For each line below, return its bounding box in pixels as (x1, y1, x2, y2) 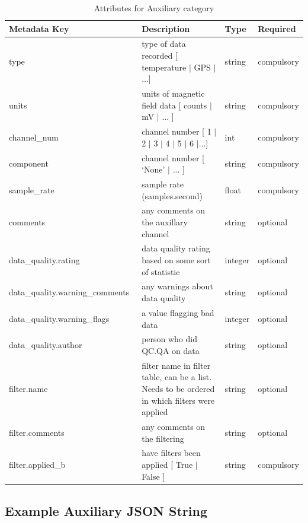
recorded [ (142, 49, 178, 62)
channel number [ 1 (142, 125, 211, 138)
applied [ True (142, 458, 193, 471)
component (9, 157, 49, 170)
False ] (142, 470, 165, 482)
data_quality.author (9, 339, 82, 351)
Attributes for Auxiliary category (94, 2, 214, 14)
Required (258, 22, 296, 34)
